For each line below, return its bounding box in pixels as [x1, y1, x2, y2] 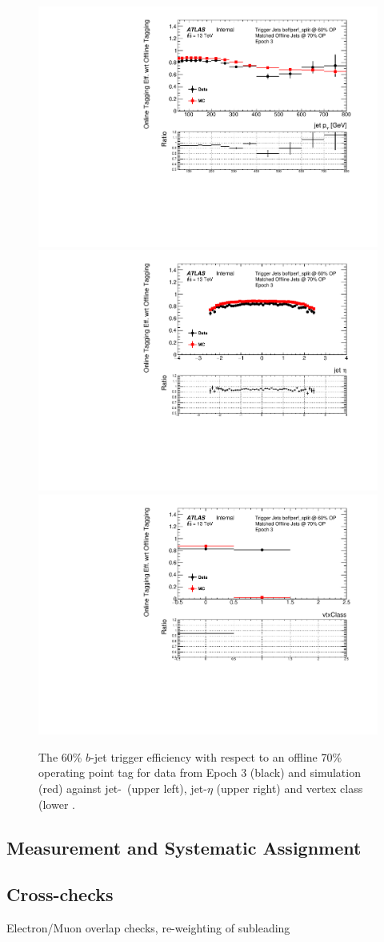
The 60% [38, 748, 82, 765]
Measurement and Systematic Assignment [6, 835, 362, 859]
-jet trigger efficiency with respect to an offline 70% [90, 748, 342, 765]
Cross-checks [6, 882, 114, 907]
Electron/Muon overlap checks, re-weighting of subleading [6, 920, 290, 936]
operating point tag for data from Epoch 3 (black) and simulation [38, 764, 361, 781]
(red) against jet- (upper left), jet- [38, 779, 207, 796]
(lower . [38, 795, 75, 812]
